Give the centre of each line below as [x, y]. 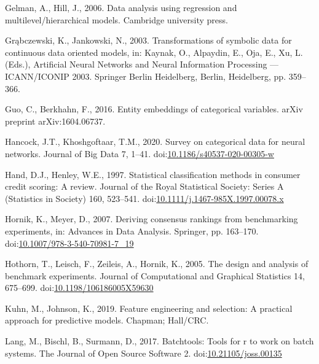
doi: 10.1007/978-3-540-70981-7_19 [69, 243]
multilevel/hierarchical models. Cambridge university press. [116, 19]
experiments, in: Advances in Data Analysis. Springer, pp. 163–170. [132, 230]
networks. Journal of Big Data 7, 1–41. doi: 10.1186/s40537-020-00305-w [140, 153]
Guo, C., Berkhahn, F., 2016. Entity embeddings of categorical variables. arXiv [154, 109]
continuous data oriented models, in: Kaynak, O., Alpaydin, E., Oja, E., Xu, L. [154, 52]
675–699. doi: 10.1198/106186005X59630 [79, 288]
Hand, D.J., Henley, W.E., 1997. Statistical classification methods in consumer [153, 174]
